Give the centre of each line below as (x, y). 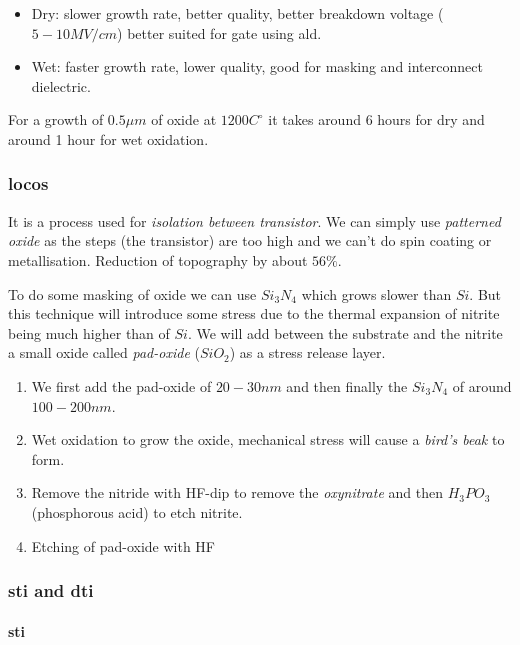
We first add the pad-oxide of (121, 385)
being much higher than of (89, 332)
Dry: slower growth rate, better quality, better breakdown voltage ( (237, 13)
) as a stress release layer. (307, 352)
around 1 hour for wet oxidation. (108, 138)
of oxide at (184, 119)
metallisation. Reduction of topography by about (158, 259)
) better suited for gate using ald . (219, 32)
